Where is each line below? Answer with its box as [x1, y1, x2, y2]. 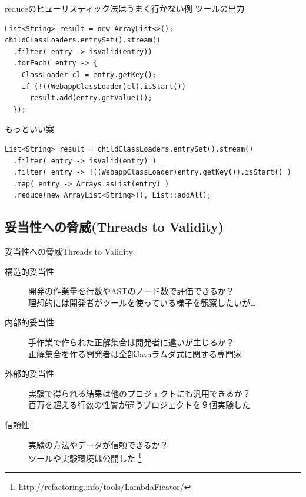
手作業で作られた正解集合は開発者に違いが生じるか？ [28, 336, 234, 348]
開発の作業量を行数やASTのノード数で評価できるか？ [28, 285, 235, 297]
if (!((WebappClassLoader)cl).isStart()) [21, 82, 186, 91]
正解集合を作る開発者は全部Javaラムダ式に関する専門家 [28, 347, 242, 360]
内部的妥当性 [5, 316, 54, 328]
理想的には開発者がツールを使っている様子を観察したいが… [28, 296, 256, 308]
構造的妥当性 [5, 265, 54, 277]
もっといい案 [5, 123, 54, 135]
